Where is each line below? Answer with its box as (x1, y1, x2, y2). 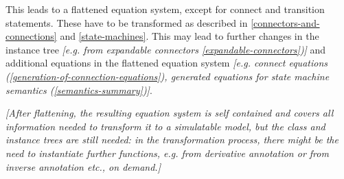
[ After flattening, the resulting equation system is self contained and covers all (5, 106, 334, 120)
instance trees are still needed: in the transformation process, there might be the (5, 132, 339, 147)
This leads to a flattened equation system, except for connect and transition (5, 2, 325, 16)
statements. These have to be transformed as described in (5, 15, 248, 29)
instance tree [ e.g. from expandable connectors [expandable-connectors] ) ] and (5, 42, 326, 56)
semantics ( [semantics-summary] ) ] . (5, 82, 152, 97)
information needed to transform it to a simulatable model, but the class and (5, 119, 325, 133)
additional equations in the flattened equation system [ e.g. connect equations (5, 56, 328, 70)
